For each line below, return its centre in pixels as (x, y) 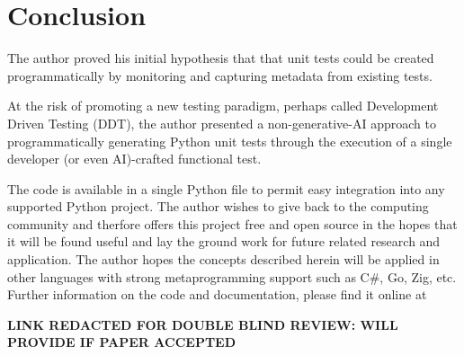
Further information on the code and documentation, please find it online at (217, 294)
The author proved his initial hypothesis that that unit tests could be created (221, 58)
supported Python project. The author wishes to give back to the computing (218, 206)
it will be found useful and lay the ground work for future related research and (224, 241)
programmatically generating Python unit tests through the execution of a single (230, 141)
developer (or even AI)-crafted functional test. (134, 159)
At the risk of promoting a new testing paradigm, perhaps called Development (223, 106)
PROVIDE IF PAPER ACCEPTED (122, 342)
